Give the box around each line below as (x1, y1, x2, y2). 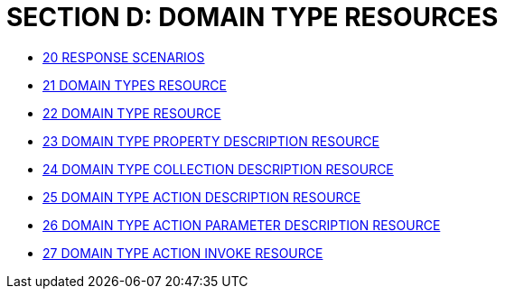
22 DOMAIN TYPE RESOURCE (42, 105, 221, 121)
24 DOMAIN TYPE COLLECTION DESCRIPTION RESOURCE (42, 161, 394, 177)
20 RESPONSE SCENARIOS (42, 49, 205, 65)
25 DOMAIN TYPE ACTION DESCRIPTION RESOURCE (42, 189, 361, 205)
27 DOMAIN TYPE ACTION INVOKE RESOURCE (42, 245, 323, 261)
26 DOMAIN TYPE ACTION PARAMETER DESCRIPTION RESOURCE (42, 217, 441, 233)
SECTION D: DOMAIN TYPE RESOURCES (6, 2, 499, 32)
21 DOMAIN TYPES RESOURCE (42, 77, 227, 93)
